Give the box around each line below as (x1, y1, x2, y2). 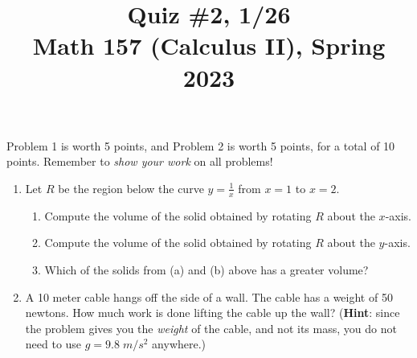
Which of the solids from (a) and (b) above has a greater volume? (44, 261, 369, 278)
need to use (25, 335, 82, 352)
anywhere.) (152, 335, 206, 352)
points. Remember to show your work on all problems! (6, 153, 273, 170)
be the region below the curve (58, 179, 204, 196)
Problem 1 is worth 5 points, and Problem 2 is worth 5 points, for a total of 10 (6, 137, 395, 154)
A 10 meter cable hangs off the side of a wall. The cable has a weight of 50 (25, 288, 393, 305)
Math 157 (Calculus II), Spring (32, 29, 386, 62)
